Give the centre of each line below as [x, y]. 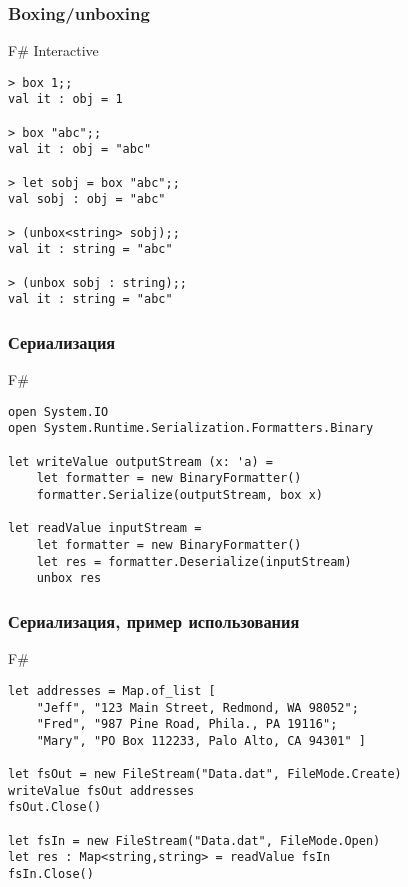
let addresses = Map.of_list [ [112, 690]
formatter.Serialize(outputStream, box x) [179, 495]
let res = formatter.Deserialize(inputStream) [194, 561]
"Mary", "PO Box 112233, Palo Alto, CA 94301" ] [201, 740]
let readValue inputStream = [105, 528]
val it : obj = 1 [65, 99]
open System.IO [58, 411]
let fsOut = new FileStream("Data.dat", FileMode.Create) [205, 774]
